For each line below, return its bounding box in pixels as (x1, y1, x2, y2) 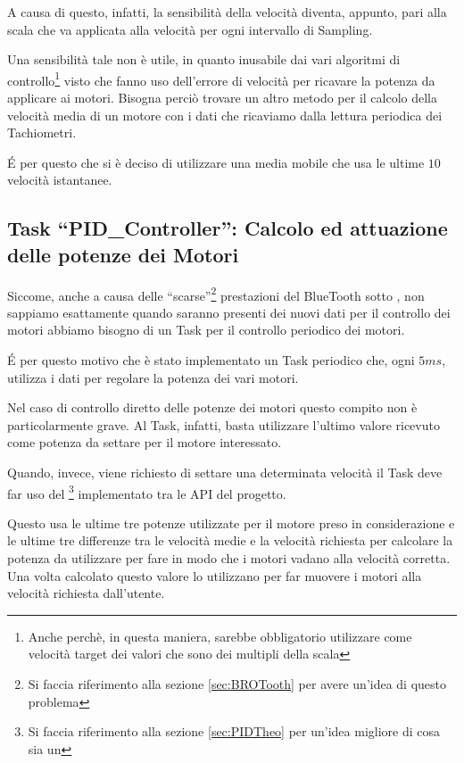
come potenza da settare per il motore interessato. (7, 433, 282, 452)
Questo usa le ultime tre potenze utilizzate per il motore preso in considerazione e (7, 513, 455, 532)
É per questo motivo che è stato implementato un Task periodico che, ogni (7, 351, 415, 369)
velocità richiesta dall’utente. (7, 584, 165, 602)
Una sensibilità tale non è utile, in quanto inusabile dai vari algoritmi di (7, 50, 401, 69)
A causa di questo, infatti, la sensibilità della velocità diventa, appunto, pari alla (7, 3, 447, 21)
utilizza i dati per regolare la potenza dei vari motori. (7, 368, 299, 386)
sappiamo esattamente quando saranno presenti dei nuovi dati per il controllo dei (7, 303, 451, 321)
